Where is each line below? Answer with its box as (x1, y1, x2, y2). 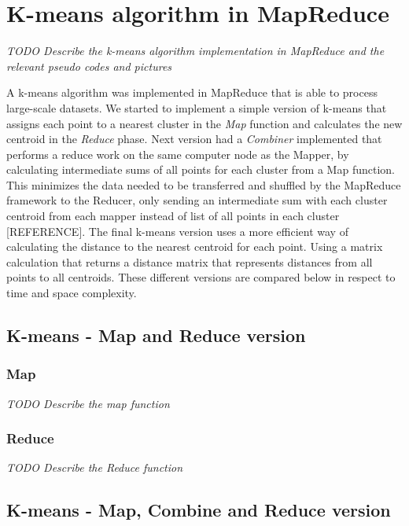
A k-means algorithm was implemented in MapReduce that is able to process (6, 84, 378, 101)
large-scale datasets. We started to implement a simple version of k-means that (6, 99, 387, 116)
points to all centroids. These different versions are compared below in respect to (6, 269, 396, 285)
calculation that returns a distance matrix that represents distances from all (6, 253, 373, 270)
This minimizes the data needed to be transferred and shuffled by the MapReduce (6, 176, 401, 193)
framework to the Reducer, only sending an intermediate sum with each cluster (6, 192, 388, 208)
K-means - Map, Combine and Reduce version (6, 498, 391, 522)
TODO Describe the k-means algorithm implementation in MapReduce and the (6, 42, 385, 59)
